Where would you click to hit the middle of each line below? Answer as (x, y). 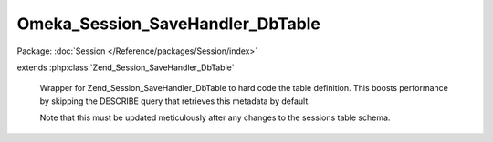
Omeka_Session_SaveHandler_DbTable (169, 24)
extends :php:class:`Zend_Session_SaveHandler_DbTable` (126, 67)
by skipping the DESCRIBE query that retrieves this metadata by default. (175, 101)
